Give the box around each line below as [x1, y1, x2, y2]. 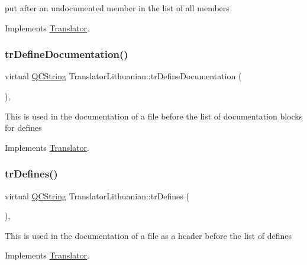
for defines [5, 121, 42, 134]
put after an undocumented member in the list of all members [5, 2, 230, 14]
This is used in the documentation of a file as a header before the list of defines [5, 229, 292, 241]
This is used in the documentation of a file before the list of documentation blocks [5, 109, 303, 122]
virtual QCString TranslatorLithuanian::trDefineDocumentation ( [5, 70, 242, 82]
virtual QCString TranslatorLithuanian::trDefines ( [5, 189, 189, 202]
